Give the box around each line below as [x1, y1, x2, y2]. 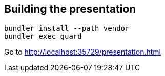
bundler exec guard [4, 32, 82, 41]
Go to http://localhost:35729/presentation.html [4, 47, 161, 57]
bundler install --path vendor [4, 24, 130, 33]
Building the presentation [4, 3, 136, 15]
